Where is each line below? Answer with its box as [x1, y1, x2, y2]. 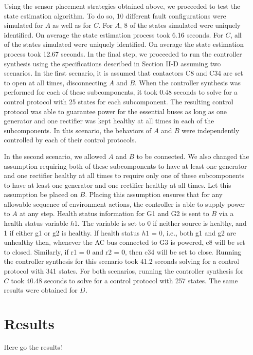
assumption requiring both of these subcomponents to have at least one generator [4, 160, 247, 171]
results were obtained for [4, 285, 78, 295]
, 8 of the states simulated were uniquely [120, 20, 241, 30]
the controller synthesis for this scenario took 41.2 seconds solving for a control [4, 256, 239, 266]
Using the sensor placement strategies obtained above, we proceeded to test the [4, 1, 240, 11]
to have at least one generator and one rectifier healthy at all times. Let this [4, 179, 231, 190]
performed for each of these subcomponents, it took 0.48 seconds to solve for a [4, 87, 238, 97]
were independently [181, 125, 239, 135]
